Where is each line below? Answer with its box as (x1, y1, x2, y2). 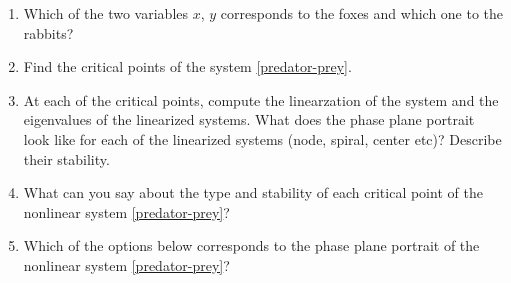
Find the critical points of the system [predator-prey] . (23, 56, 352, 77)
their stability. (23, 148, 110, 169)
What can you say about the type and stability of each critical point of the (23, 182, 483, 203)
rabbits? (23, 22, 74, 43)
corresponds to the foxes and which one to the (220, 3, 504, 23)
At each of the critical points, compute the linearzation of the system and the (23, 89, 499, 110)
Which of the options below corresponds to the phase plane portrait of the (23, 235, 480, 256)
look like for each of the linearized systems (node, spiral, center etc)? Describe (23, 128, 502, 149)
